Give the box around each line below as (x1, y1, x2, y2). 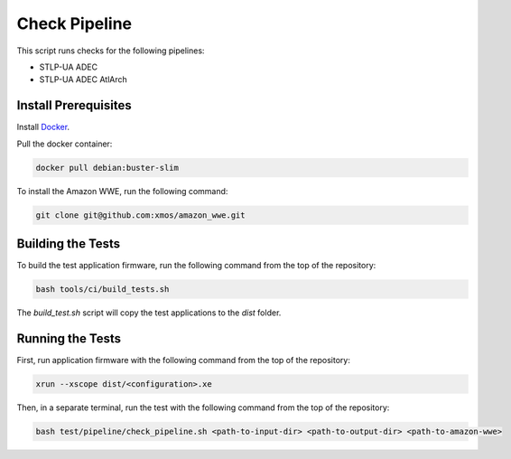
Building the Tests (16, 236, 121, 251)
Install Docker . (16, 122, 70, 133)
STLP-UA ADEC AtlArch (39, 74, 128, 85)
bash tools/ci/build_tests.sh (35, 285, 170, 295)
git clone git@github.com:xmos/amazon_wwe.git (35, 210, 246, 220)
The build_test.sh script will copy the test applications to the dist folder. (16, 307, 282, 318)
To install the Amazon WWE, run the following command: (16, 185, 228, 196)
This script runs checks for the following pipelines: (16, 45, 205, 56)
